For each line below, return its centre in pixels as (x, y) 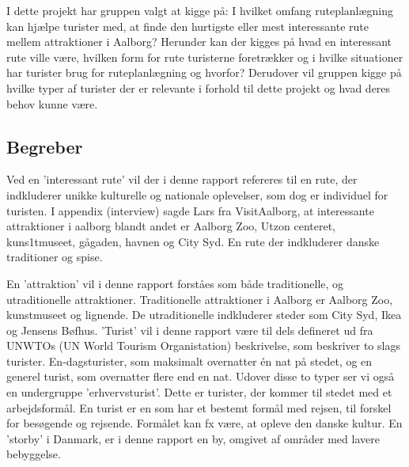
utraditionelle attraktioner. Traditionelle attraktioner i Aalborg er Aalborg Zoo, (200, 299)
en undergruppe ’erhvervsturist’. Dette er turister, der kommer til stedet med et (199, 392)
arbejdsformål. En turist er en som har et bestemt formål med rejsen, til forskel (199, 407)
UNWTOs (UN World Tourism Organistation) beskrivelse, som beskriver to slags (203, 346)
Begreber (45, 146)
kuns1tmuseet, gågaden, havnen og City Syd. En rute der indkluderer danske (193, 241)
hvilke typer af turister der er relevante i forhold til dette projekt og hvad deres (199, 87)
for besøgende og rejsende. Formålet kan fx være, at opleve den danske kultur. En (204, 423)
